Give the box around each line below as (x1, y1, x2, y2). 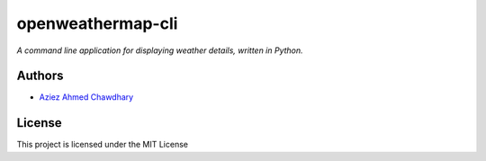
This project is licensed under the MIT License (16, 139, 189, 150)
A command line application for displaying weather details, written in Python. (16, 45, 303, 56)
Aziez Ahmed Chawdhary (39, 92, 134, 103)
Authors (16, 68, 64, 84)
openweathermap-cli (16, 13, 178, 33)
